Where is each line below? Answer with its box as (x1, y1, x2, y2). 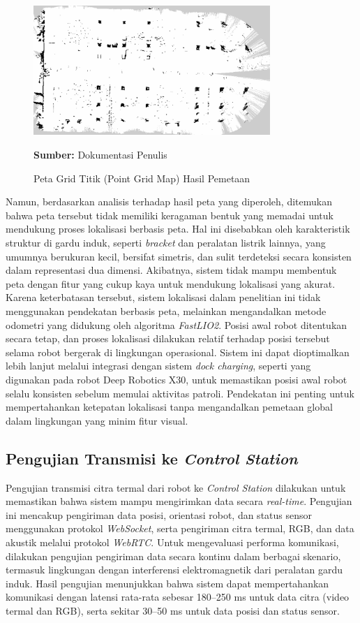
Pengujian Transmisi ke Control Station (6, 447, 298, 469)
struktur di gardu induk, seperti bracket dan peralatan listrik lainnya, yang (6, 235, 326, 250)
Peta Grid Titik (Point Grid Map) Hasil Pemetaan (33, 170, 250, 185)
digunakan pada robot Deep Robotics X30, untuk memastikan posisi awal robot (6, 372, 347, 386)
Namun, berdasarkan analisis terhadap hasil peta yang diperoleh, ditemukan (6, 194, 332, 209)
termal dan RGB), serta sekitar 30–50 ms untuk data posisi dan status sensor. (6, 603, 340, 617)
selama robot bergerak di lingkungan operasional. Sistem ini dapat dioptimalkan (6, 344, 350, 359)
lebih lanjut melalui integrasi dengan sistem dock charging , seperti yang (6, 358, 311, 373)
